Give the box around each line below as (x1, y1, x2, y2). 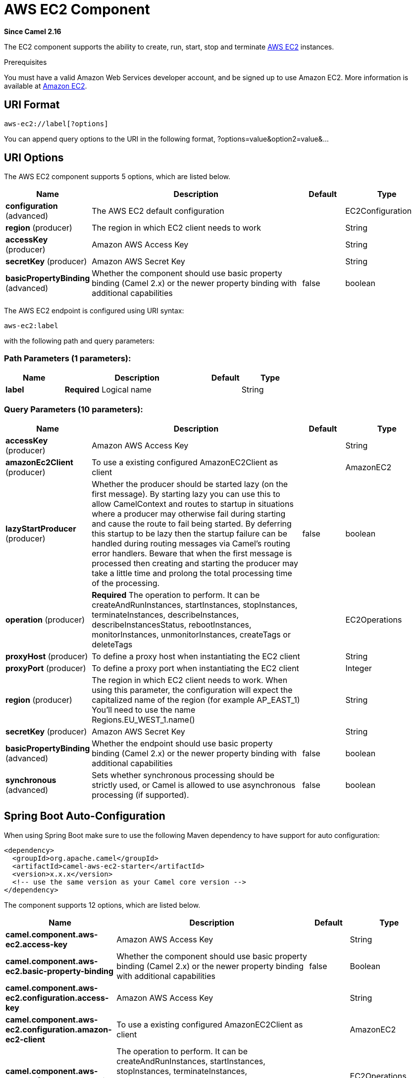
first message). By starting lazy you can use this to (92, 489, 280, 499)
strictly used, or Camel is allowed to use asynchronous (92, 780, 296, 790)
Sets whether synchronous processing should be (92, 770, 274, 780)
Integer (345, 663, 372, 673)
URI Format (4, 98, 60, 111)
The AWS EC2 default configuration (92, 206, 224, 216)
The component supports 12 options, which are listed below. (4, 900, 201, 909)
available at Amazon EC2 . (4, 81, 87, 90)
